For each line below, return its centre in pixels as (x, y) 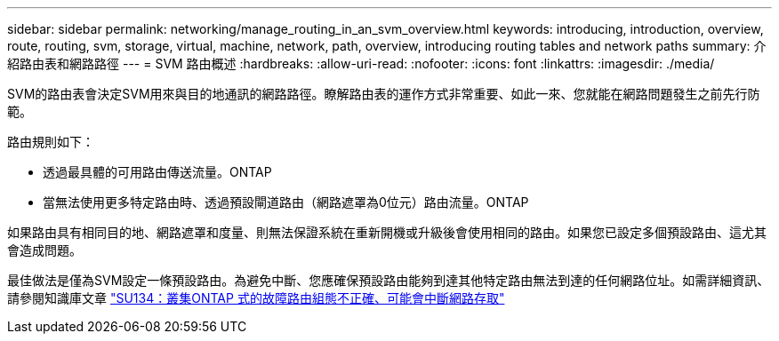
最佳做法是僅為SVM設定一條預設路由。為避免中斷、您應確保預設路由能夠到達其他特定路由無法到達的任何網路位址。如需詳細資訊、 (389, 280)
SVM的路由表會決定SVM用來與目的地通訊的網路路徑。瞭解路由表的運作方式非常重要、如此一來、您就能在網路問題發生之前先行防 (384, 94)
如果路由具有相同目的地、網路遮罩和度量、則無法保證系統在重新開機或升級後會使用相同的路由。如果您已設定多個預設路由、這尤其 (387, 232)
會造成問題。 (44, 250)
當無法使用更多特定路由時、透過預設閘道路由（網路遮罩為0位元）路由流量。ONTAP (286, 202)
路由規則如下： (51, 142)
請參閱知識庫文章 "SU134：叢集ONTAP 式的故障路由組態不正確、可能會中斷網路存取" (256, 298)
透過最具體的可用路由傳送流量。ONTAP (157, 172)
